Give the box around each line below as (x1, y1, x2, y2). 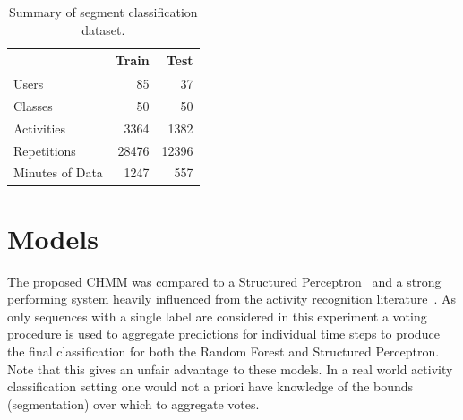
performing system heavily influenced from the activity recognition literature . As (7, 289, 456, 308)
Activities (13, 118, 66, 137)
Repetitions (13, 141, 76, 159)
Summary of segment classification (8, 3, 198, 21)
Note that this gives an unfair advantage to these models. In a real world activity (7, 359, 453, 378)
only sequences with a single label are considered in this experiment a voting (7, 306, 427, 325)
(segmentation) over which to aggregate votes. (7, 394, 260, 413)
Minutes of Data (13, 163, 103, 182)
